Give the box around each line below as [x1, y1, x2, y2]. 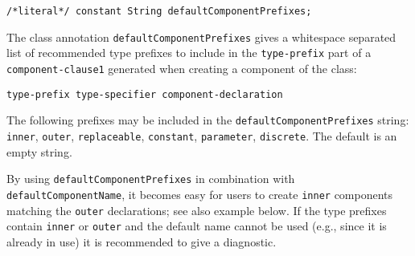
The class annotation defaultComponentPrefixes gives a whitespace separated [6, 28, 397, 45]
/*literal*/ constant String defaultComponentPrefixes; [6, 6, 312, 17]
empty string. [6, 143, 72, 160]
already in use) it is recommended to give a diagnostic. [6, 233, 277, 250]
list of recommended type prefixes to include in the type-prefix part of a [6, 44, 372, 61]
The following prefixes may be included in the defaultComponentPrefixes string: [6, 112, 409, 128]
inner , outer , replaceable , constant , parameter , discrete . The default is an [6, 127, 397, 144]
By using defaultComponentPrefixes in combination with [6, 170, 295, 187]
